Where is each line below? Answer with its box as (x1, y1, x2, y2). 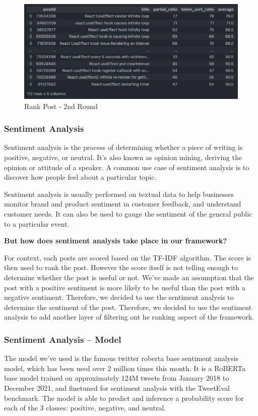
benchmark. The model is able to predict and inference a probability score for (4, 392, 244, 403)
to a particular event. (4, 218, 70, 229)
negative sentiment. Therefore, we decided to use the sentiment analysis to (4, 292, 234, 302)
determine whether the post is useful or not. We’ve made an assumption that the (4, 272, 254, 282)
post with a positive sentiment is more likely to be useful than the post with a (4, 282, 245, 292)
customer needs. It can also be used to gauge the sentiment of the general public (4, 208, 252, 219)
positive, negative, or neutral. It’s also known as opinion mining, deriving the (4, 152, 242, 163)
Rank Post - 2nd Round (24, 100, 98, 111)
